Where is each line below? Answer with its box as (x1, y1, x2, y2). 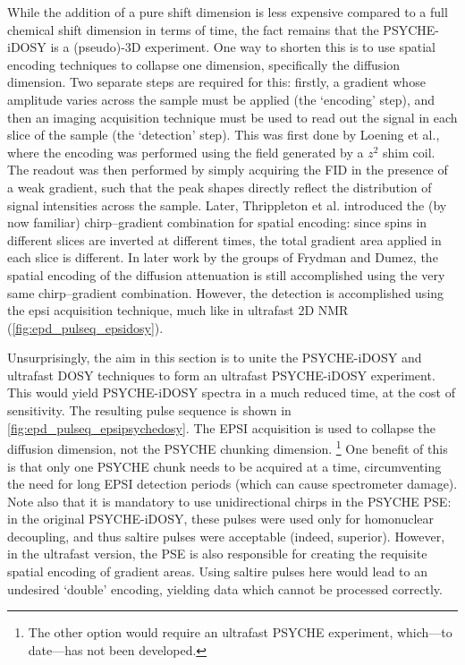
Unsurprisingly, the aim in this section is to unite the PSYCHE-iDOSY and (7, 348, 422, 367)
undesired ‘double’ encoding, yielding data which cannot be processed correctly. (7, 579, 443, 598)
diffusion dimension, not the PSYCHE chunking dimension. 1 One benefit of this (7, 437, 448, 457)
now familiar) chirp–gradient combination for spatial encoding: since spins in (7, 213, 427, 232)
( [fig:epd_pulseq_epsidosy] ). (7, 318, 164, 337)
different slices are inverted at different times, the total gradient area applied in (7, 230, 442, 249)
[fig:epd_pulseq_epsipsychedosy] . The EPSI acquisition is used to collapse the (7, 418, 435, 437)
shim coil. (383, 142, 435, 161)
